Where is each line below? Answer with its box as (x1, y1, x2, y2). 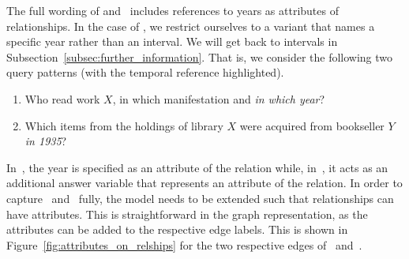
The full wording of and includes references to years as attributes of (6, 2, 339, 18)
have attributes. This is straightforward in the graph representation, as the (6, 205, 368, 222)
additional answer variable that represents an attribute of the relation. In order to (6, 175, 403, 191)
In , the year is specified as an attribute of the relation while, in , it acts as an (6, 159, 388, 175)
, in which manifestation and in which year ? (112, 90, 325, 107)
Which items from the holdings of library (24, 117, 223, 133)
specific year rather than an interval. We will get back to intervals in (6, 33, 338, 50)
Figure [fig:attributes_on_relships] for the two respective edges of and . (6, 236, 362, 253)
